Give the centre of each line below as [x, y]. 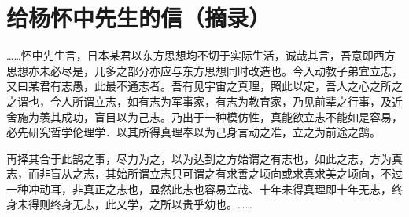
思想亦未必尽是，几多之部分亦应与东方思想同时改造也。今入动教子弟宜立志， [204, 70]
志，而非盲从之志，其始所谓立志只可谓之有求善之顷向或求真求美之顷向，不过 [204, 174]
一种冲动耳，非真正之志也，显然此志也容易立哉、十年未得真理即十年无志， [199, 188]
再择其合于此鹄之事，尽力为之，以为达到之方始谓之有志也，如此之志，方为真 [204, 158]
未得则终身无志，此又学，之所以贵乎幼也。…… [134, 204]
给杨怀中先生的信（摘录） [139, 18]
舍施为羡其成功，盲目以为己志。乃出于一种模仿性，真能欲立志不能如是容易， [204, 116]
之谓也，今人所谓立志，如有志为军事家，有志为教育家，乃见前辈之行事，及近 [204, 101]
